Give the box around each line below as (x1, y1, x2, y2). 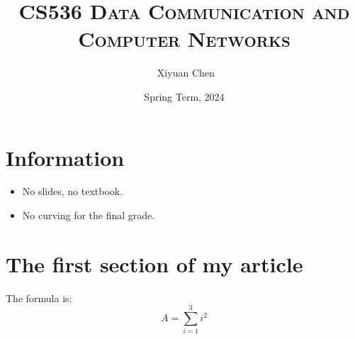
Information (6, 143, 125, 172)
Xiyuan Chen (157, 65, 215, 80)
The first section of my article (6, 249, 303, 278)
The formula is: (6, 290, 72, 305)
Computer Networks (78, 24, 291, 53)
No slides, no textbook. (22, 184, 123, 199)
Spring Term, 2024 (144, 89, 225, 104)
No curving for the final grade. (22, 208, 155, 223)
